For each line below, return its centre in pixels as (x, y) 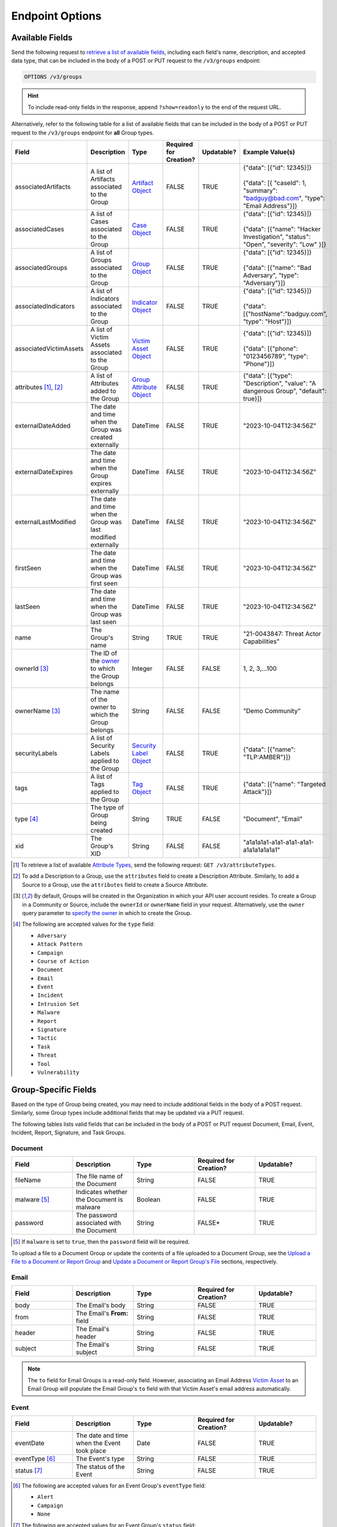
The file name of (99, 1176)
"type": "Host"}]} (267, 321)
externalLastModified (45, 522)
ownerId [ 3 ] (32, 668)
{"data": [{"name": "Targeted (284, 784)
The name (105, 691)
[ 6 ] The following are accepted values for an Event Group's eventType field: (109, 1486)
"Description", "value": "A (279, 383)
